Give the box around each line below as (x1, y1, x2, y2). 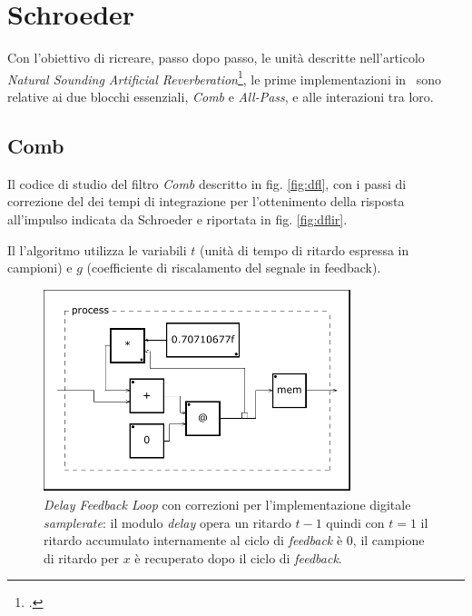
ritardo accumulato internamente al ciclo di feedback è (44, 531, 343, 550)
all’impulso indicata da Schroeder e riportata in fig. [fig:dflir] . (7, 209, 348, 228)
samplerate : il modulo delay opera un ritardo (44, 512, 291, 532)
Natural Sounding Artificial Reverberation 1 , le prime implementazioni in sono (7, 66, 442, 88)
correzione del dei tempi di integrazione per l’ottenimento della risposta (7, 192, 405, 211)
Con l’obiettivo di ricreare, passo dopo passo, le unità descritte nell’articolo (7, 48, 425, 67)
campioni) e (7, 258, 73, 277)
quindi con (326, 512, 385, 532)
